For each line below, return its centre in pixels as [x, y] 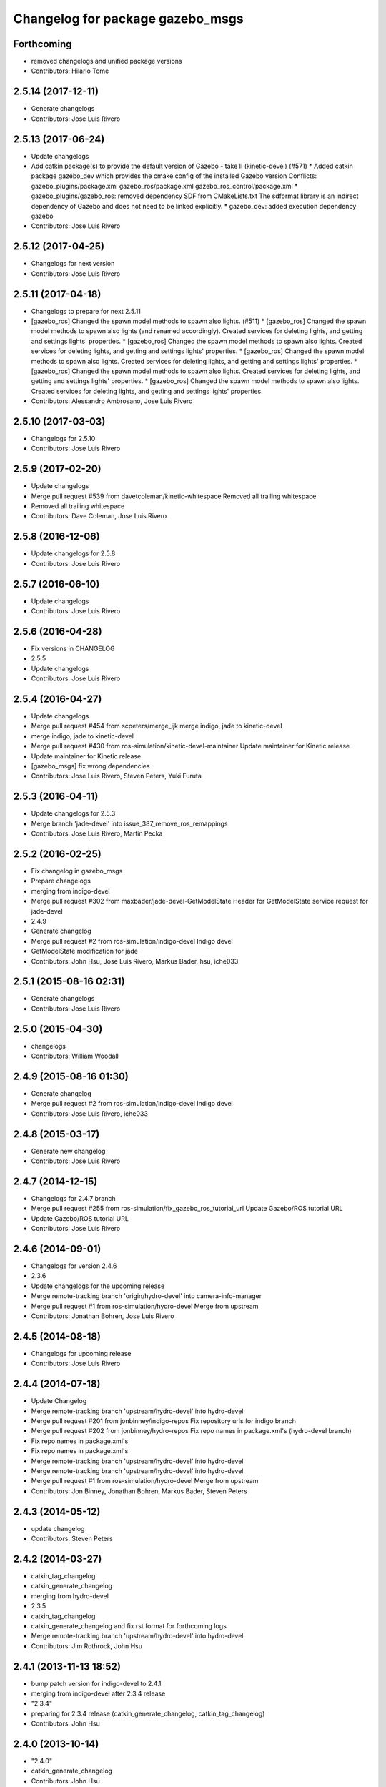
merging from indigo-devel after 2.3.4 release [98, 1693]
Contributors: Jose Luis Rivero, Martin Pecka [97, 833]
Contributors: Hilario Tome [70, 71]
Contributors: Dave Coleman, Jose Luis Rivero [99, 516]
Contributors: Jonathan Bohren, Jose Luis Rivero [103, 1316]
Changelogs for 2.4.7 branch [73, 1198]
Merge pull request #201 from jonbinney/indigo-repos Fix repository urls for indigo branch [163, 1421]
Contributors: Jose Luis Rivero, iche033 [89, 1113]
